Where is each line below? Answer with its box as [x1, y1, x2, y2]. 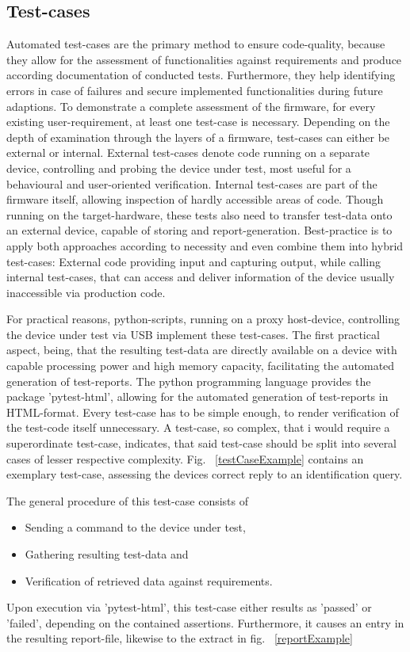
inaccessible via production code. [6, 284, 166, 300]
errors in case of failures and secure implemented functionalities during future [6, 82, 383, 98]
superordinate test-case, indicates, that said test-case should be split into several [6, 435, 397, 452]
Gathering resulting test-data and [25, 546, 189, 562]
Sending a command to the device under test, [25, 519, 246, 536]
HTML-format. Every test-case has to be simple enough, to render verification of [6, 403, 399, 420]
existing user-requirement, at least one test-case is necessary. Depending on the [6, 113, 390, 130]
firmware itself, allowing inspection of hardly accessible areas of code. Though [6, 191, 384, 208]
